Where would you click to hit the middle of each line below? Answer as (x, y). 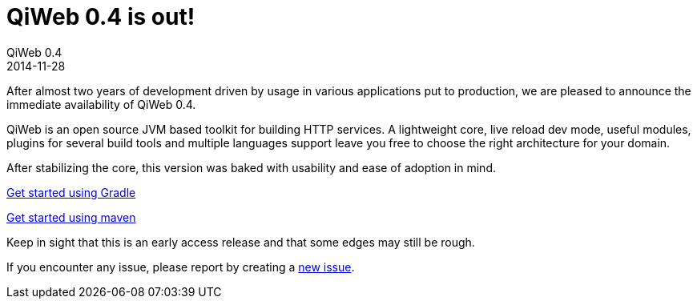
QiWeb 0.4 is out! (101, 17)
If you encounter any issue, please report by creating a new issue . (181, 267)
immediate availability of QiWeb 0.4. (101, 104)
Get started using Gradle (71, 192)
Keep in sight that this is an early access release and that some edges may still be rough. (241, 242)
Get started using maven (71, 217)
